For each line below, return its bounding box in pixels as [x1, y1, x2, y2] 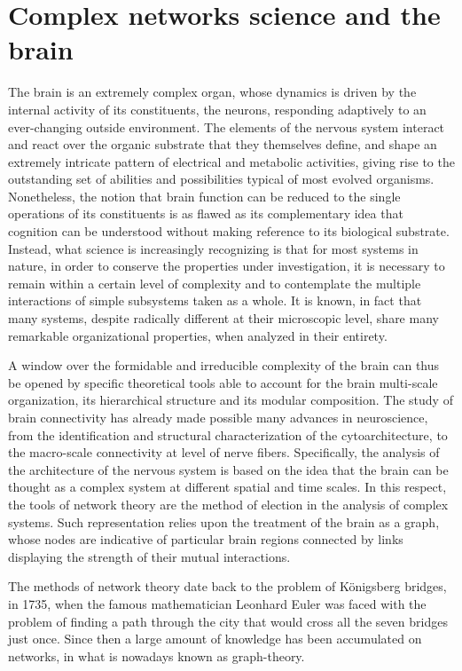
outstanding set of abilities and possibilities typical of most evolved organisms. [8, 170, 435, 188]
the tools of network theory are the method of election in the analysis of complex [8, 494, 449, 513]
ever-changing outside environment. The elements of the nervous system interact [8, 117, 445, 136]
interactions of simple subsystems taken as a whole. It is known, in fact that [8, 291, 422, 310]
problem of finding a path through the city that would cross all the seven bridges [8, 612, 448, 630]
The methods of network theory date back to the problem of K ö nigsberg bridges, [8, 577, 447, 596]
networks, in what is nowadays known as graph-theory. [8, 646, 305, 665]
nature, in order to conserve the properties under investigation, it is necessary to [8, 257, 445, 275]
